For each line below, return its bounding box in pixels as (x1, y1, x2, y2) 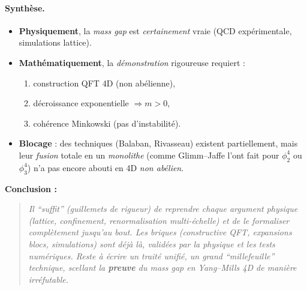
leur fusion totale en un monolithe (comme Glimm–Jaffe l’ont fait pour (19, 148, 279, 161)
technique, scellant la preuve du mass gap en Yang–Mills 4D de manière (28, 261, 297, 274)
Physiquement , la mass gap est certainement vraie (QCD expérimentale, (19, 24, 292, 37)
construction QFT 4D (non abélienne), (33, 76, 176, 89)
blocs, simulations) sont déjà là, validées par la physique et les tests (28, 237, 275, 250)
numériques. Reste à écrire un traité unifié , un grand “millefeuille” (28, 249, 275, 262)
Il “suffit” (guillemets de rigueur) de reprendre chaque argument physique (28, 202, 298, 215)
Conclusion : (5, 182, 57, 195)
